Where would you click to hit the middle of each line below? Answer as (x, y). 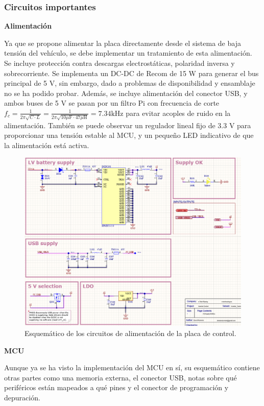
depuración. (22, 398)
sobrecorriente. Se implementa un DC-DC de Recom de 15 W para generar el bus (131, 73)
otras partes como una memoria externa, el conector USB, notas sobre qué (121, 377)
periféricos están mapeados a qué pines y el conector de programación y (116, 387)
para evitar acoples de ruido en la (178, 113)
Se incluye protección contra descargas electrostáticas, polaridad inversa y (119, 63)
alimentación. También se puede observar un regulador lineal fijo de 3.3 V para (128, 125)
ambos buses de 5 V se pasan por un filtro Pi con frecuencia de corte (112, 103)
